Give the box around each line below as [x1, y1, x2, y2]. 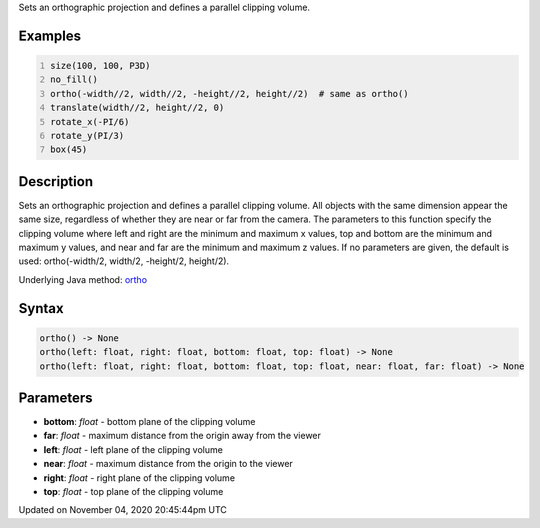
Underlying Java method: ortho [18, 273, 148, 285]
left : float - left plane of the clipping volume [43, 443, 224, 455]
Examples [18, 27, 82, 44]
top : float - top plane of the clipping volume [43, 486, 224, 498]
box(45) [50, 144, 88, 155]
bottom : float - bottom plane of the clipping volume [43, 416, 256, 428]
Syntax [18, 300, 64, 317]
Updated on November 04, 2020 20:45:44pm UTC [18, 504, 227, 516]
